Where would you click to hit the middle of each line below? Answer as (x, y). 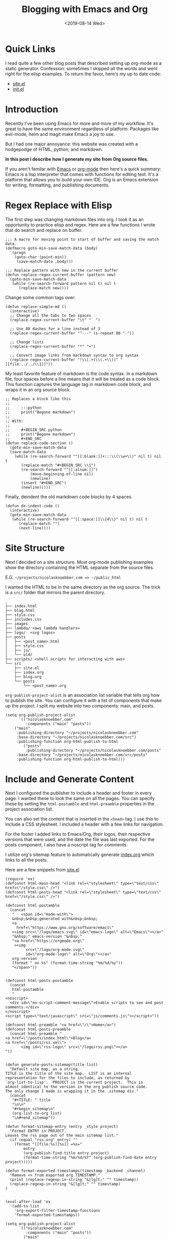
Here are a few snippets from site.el (42, 870)
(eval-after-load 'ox (28, 1202)
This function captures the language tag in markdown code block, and (78, 384)
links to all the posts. (26, 860)
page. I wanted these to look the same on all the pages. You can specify (80, 798)
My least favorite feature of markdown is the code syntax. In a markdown (81, 373)
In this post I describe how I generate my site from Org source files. (77, 159)
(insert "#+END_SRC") (44, 483)
